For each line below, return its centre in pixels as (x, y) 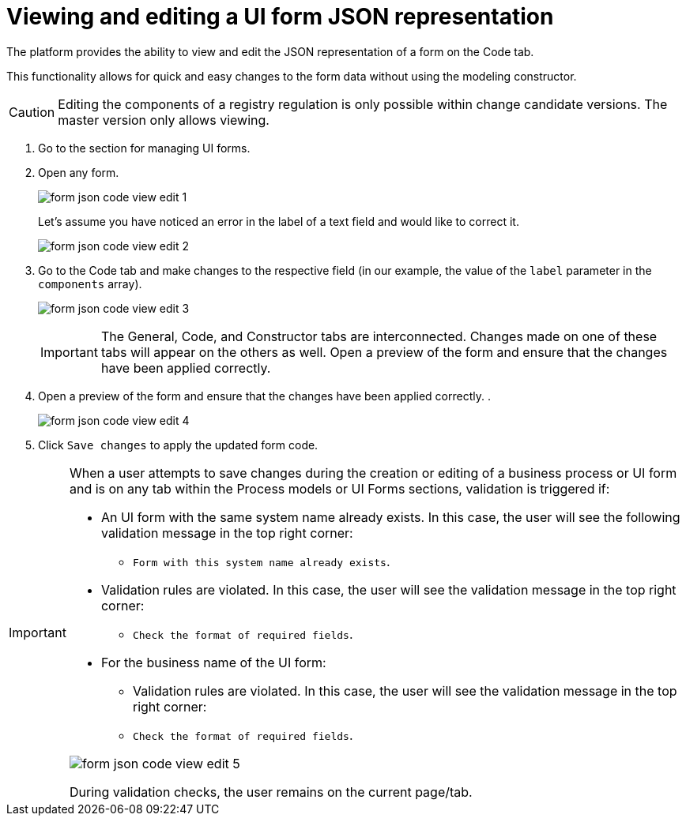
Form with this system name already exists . (261, 561)
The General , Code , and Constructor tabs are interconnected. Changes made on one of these (379, 336)
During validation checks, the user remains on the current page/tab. (271, 792)
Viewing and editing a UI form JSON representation (280, 17)
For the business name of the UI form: (213, 662)
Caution (32, 112)
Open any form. (79, 172)
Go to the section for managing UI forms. (144, 148)
